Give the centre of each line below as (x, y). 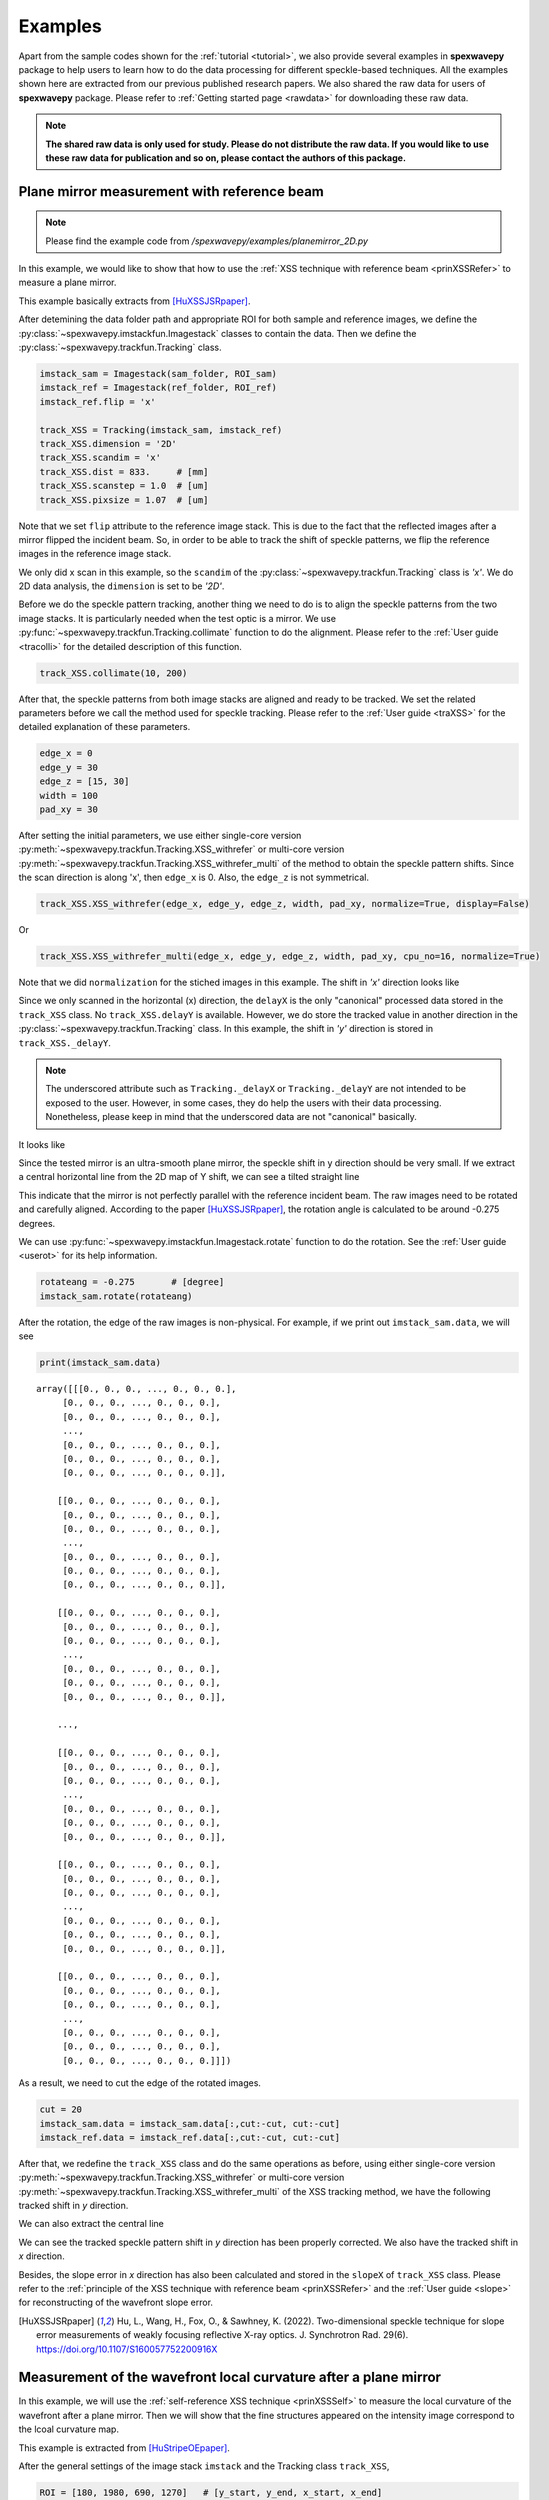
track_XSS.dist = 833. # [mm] (124, 471)
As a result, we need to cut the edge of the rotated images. (140, 2083)
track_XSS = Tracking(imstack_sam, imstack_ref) (161, 429)
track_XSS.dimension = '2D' (108, 443)
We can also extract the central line (91, 2224)
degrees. (37, 1223)
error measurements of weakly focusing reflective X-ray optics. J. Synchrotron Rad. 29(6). (222, 2335)
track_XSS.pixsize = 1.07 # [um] (124, 499)
